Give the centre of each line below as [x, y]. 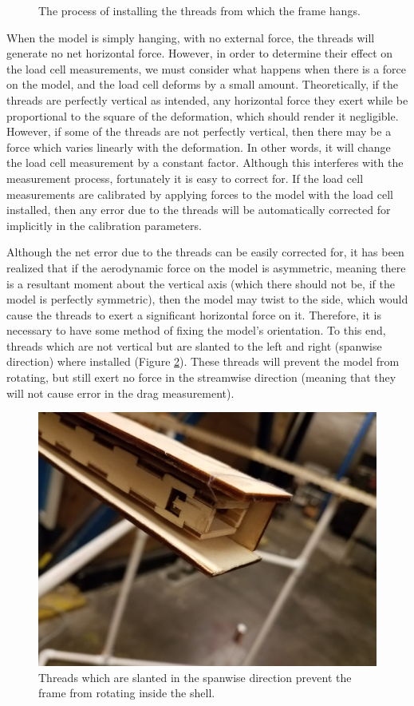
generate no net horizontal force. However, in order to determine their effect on [200, 53]
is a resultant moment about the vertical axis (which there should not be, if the [201, 283]
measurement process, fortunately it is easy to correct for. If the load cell [185, 178]
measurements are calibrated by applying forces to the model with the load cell [200, 194]
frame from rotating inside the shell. [127, 693]
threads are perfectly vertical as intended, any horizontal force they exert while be [207, 99]
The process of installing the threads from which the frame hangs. [199, 10]
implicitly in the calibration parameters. [104, 225]
